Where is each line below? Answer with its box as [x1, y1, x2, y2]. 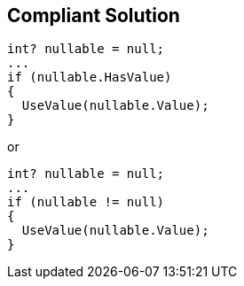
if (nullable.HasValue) [7, 70, 172, 85]
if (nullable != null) [7, 195, 165, 210]
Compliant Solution [7, 4, 180, 27]
